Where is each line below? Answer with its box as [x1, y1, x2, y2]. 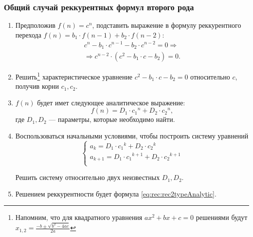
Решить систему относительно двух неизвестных [15, 172, 160, 182]
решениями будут [196, 212, 248, 222]
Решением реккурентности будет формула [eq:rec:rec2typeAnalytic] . [15, 188, 217, 198]
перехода [15, 29, 41, 39]
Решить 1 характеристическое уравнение [15, 70, 133, 81]
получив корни [15, 81, 59, 91]
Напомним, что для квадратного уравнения [15, 212, 143, 222]
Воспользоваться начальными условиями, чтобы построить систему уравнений [15, 131, 249, 141]
